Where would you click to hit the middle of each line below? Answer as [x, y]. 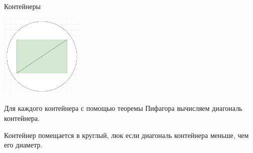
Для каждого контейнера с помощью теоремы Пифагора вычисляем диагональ [123, 108]
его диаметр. [23, 145]
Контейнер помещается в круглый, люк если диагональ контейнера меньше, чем [126, 135]
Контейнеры [23, 6]
